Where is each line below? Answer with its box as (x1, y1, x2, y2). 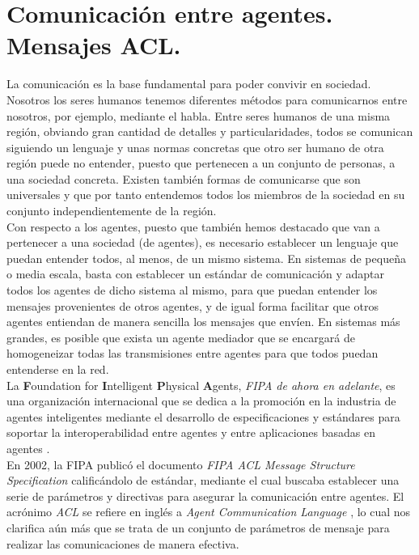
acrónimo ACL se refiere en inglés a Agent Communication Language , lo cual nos (6, 503, 411, 520)
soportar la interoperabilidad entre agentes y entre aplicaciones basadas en (6, 424, 376, 441)
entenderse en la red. (6, 361, 109, 377)
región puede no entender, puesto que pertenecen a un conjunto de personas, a (6, 155, 396, 172)
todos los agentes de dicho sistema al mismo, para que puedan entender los (6, 282, 378, 299)
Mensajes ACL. (6, 28, 181, 61)
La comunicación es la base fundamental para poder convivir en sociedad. (6, 75, 371, 92)
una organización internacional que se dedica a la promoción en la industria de (6, 392, 396, 409)
